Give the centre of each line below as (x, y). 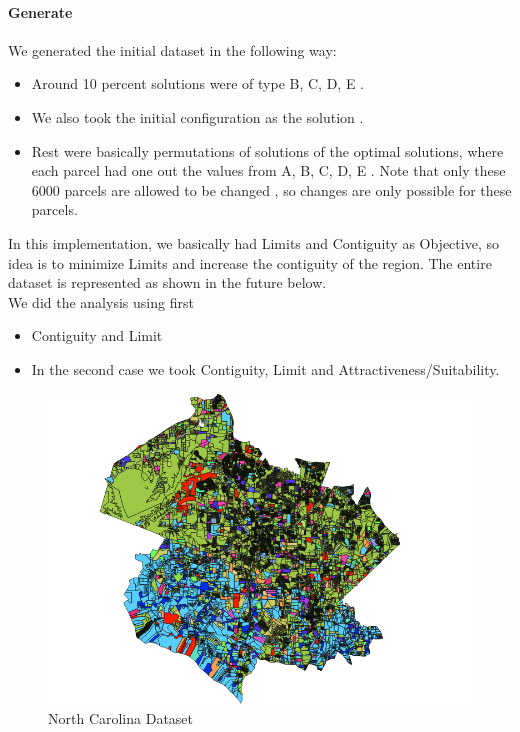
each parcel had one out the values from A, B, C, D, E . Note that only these (268, 170)
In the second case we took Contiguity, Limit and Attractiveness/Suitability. (265, 368)
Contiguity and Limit (97, 335)
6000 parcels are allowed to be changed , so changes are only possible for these (271, 189)
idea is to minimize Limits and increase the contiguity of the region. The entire (250, 262)
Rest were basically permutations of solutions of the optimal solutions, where (267, 150)
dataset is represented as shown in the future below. (167, 282)
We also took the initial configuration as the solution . (197, 116)
